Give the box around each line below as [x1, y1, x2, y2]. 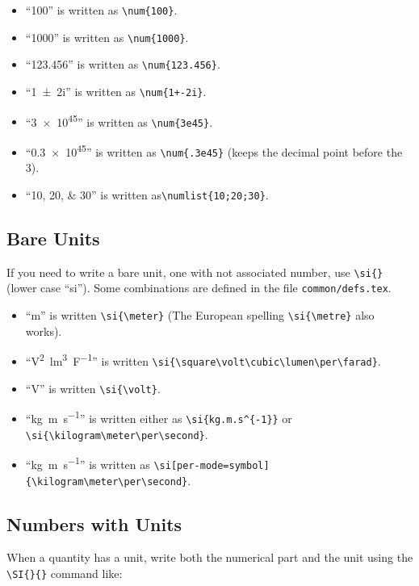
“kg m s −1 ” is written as [25, 454, 150, 472]
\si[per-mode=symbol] [153, 459, 270, 471]
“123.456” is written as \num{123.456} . [25, 56, 220, 73]
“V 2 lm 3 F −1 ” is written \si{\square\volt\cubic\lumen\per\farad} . [25, 350, 381, 369]
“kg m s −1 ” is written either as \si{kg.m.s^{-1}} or [25, 408, 292, 426]
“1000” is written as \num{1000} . [25, 28, 189, 45]
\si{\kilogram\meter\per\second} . [25, 425, 208, 442]
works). [25, 322, 62, 339]
